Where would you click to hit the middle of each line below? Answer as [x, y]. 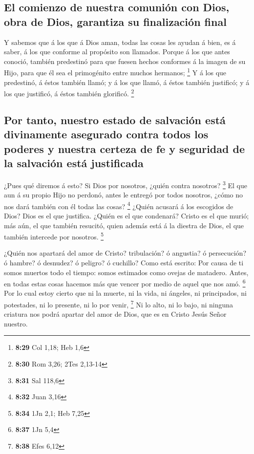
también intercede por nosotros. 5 [54, 236]
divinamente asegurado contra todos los [106, 134]
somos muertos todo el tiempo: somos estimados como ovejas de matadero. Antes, [126, 272]
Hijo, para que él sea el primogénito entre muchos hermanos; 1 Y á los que [115, 72]
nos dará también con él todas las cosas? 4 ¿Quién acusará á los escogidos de [119, 205]
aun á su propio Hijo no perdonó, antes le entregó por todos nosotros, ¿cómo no [124, 195]
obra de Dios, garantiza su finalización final [115, 21]
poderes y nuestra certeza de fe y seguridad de [124, 148]
